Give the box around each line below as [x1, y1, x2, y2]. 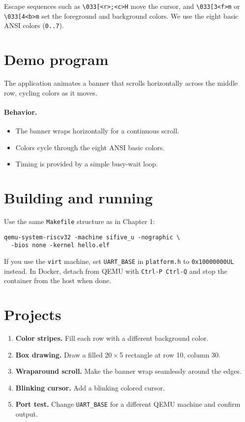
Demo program [4, 49, 109, 69]
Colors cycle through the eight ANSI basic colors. [15, 142, 165, 152]
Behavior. [4, 106, 37, 117]
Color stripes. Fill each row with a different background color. [15, 332, 209, 343]
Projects [4, 304, 61, 325]
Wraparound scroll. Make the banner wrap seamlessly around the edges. [15, 366, 242, 376]
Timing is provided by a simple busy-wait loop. [15, 159, 158, 169]
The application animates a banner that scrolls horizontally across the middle [4, 78, 238, 88]
